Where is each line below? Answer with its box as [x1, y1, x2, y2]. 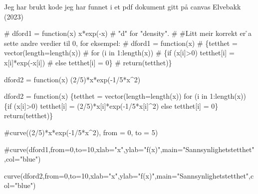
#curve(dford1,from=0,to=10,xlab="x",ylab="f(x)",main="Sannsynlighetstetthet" [4, 144, 255, 154]
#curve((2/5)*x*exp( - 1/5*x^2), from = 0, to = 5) [4, 127, 158, 137]
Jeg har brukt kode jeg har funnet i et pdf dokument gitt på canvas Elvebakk [4, 1, 241, 11]
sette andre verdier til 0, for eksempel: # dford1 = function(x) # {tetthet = [4, 37, 238, 48]
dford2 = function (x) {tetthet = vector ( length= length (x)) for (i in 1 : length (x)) [4, 91, 246, 101]
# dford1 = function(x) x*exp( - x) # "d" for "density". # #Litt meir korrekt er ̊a [4, 28, 252, 38]
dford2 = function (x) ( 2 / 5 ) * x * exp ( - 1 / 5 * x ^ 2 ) [4, 74, 141, 84]
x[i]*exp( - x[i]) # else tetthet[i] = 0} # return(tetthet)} [4, 57, 172, 67]
